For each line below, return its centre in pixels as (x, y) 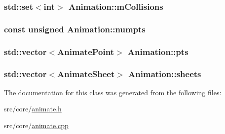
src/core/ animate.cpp (36, 125)
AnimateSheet (86, 74)
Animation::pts (158, 51)
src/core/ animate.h (33, 109)
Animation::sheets (165, 74)
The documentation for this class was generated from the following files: (113, 92)
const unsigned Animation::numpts (75, 29)
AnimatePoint (86, 51)
